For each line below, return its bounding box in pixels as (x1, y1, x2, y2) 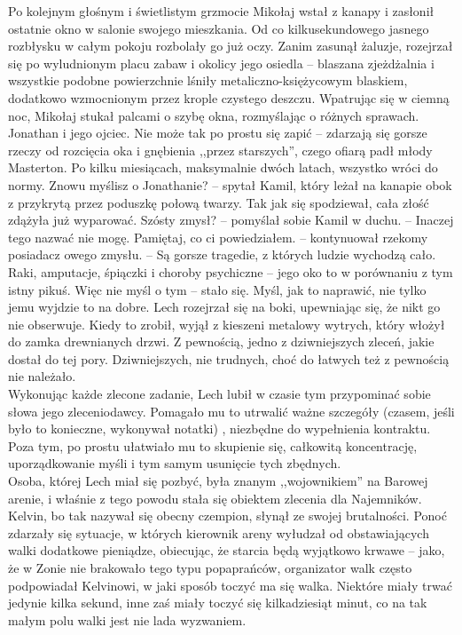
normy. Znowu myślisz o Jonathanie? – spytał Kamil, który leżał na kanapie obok (8, 175, 452, 194)
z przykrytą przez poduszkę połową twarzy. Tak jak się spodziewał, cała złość (8, 193, 429, 211)
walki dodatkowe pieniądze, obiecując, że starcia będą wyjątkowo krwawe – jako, (8, 541, 445, 560)
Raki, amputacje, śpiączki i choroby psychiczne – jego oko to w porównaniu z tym (8, 262, 453, 281)
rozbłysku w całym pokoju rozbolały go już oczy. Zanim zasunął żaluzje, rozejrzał (8, 36, 453, 55)
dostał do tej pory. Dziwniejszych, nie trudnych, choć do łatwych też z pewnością (8, 349, 450, 368)
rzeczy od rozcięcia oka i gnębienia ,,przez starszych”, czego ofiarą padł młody (8, 140, 433, 159)
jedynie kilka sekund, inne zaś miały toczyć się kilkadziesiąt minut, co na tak (8, 593, 427, 612)
